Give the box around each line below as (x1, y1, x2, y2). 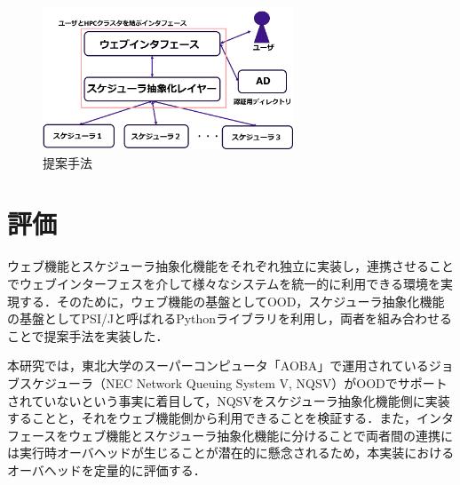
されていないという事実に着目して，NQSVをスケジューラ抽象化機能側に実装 (7, 391, 450, 409)
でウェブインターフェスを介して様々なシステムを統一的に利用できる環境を (7, 274, 441, 292)
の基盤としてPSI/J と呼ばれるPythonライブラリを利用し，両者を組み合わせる (7, 309, 453, 328)
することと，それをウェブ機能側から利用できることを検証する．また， (7, 409, 416, 427)
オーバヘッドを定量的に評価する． (7, 460, 206, 479)
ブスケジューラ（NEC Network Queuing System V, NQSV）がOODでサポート (7, 373, 448, 392)
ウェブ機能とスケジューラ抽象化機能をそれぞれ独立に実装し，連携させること (7, 257, 455, 275)
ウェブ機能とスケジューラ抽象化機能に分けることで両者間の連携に (68, 425, 453, 444)
